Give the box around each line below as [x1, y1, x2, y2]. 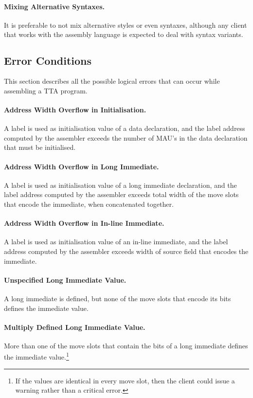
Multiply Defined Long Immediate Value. [4, 322, 145, 332]
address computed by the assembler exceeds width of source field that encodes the [4, 246, 249, 256]
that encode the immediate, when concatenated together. [4, 199, 174, 209]
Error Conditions [4, 53, 92, 68]
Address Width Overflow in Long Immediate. [4, 161, 159, 171]
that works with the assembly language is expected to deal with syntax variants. [4, 29, 243, 39]
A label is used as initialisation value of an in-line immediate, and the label [4, 236, 228, 247]
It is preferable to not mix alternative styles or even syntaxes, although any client [4, 19, 247, 30]
